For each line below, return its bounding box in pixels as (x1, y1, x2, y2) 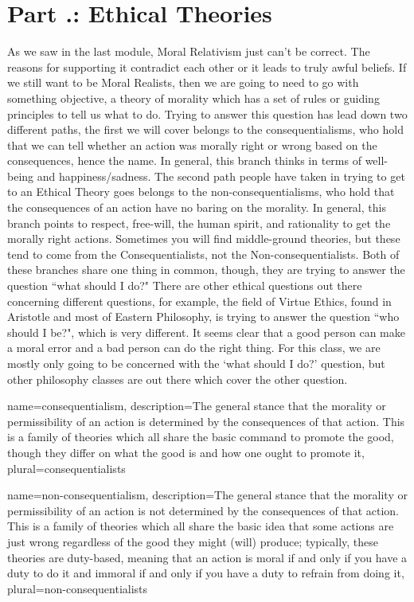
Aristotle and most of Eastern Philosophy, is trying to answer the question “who (7, 308, 400, 325)
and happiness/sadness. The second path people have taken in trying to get (37, 167, 405, 184)
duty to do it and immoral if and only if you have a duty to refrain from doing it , (7, 565, 404, 581)
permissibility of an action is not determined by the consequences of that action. (7, 502, 400, 518)
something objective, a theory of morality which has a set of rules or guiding (7, 89, 380, 106)
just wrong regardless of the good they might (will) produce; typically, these (7, 533, 378, 549)
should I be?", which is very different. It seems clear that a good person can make (7, 323, 405, 340)
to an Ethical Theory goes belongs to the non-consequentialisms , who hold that (7, 183, 395, 200)
